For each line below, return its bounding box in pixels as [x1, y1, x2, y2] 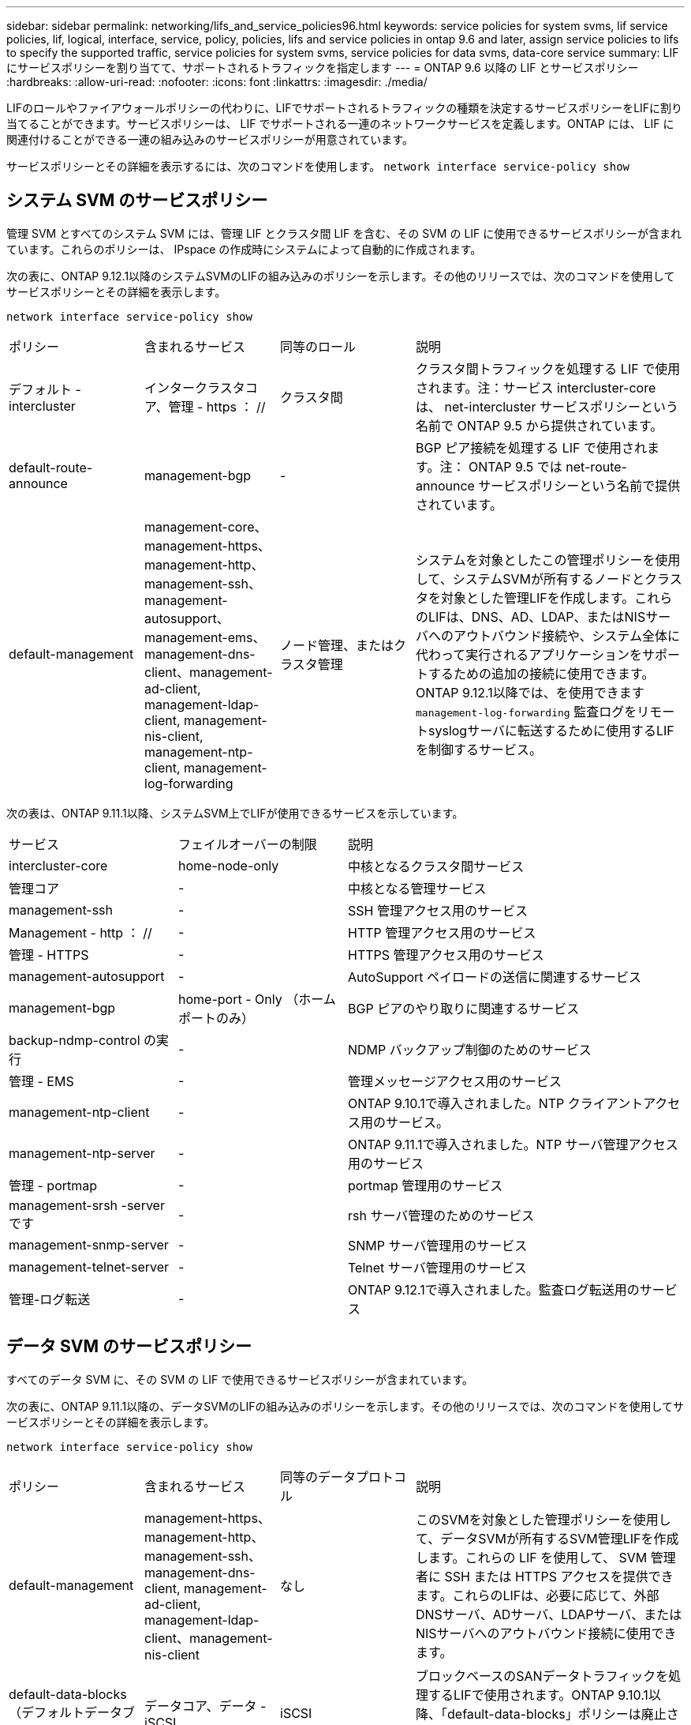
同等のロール [280, 338, 357, 355]
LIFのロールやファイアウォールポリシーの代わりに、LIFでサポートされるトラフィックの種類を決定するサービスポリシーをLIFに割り [6, 101, 683, 115]
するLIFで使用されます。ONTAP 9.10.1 [428, 1686, 648, 1703]
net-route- [566, 458, 627, 475]
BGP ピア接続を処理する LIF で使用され [416, 439, 647, 456]
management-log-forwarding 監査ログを [416, 703, 637, 720]
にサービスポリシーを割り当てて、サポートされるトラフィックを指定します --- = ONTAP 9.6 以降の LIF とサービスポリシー [6, 61, 639, 74]
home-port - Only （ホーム [178, 990, 336, 1007]
